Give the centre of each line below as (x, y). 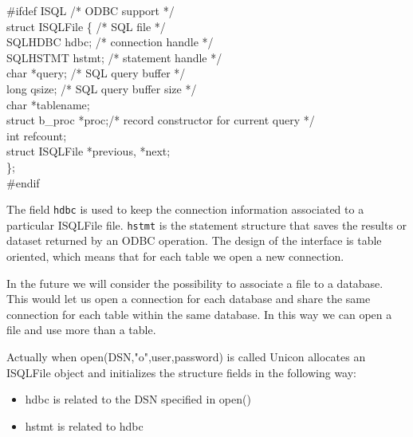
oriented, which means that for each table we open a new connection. (175, 256)
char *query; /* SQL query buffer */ (96, 73)
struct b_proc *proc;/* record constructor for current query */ (161, 120)
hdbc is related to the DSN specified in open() (138, 399)
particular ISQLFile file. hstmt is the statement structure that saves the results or (207, 224)
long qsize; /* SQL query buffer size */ (102, 88)
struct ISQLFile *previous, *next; (88, 151)
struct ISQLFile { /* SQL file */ (86, 26)
